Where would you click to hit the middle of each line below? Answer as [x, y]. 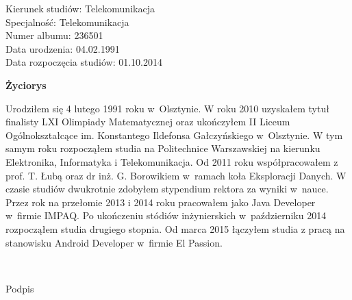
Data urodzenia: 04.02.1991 [63, 48]
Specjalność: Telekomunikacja [67, 22]
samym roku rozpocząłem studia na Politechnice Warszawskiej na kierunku [163, 148]
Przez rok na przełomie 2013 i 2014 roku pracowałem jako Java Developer [161, 202]
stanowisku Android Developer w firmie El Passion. [114, 242]
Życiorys [26, 85]
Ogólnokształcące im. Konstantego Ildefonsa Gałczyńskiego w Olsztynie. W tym [174, 135]
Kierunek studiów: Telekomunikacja [80, 8]
